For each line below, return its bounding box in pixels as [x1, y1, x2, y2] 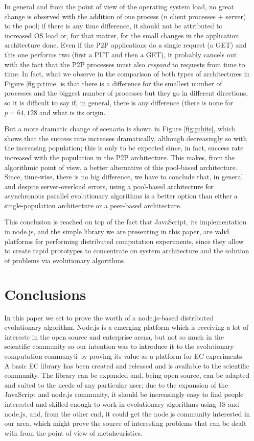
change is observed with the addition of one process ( [4, 11, 164, 21]
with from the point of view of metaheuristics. [4, 427, 142, 438]
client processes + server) [170, 11, 246, 21]
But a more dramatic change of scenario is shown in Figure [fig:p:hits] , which [4, 123, 235, 134]
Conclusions [4, 284, 86, 304]
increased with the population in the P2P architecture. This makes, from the [4, 152, 235, 162]
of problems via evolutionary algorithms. [4, 255, 126, 265]
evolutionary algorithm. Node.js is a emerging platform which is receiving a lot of [4, 322, 249, 332]
